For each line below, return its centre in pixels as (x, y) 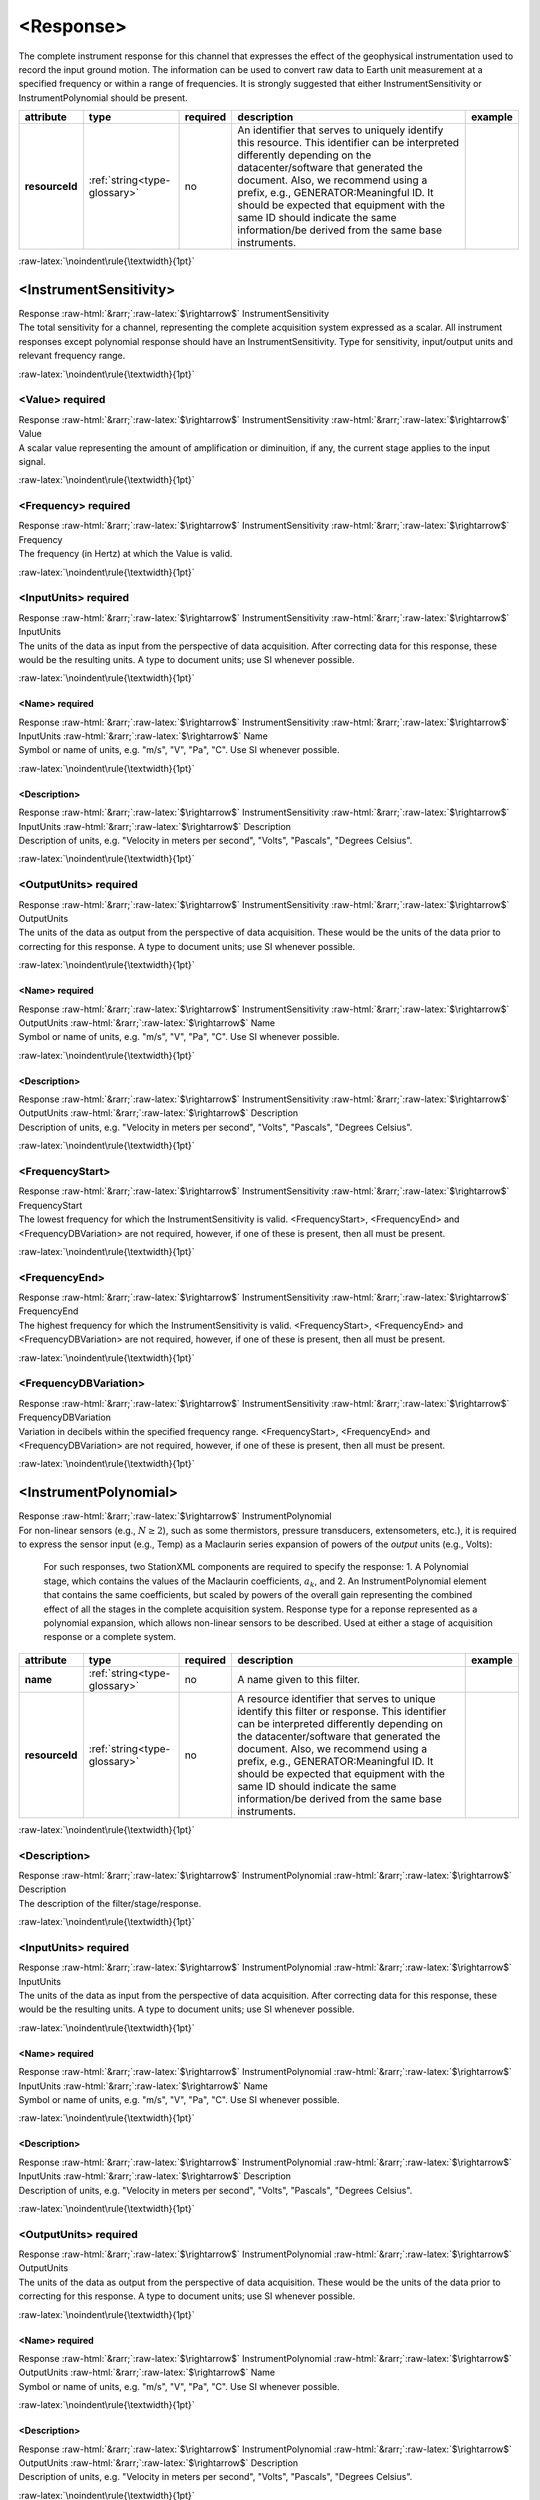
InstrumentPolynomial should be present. (103, 97)
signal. (32, 461)
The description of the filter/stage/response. (110, 1903)
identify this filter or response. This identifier (341, 1711)
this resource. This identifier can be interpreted (348, 143)
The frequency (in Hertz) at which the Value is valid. (125, 554)
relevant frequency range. (72, 356)
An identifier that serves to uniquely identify (340, 130)
